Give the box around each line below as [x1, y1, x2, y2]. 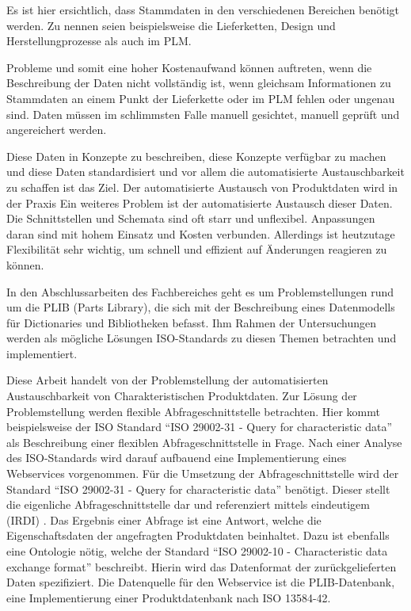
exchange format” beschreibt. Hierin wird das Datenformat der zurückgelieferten [6, 558, 397, 575]
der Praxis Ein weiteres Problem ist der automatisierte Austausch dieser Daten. [6, 194, 393, 211]
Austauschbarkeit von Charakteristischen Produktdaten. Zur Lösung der [6, 388, 357, 404]
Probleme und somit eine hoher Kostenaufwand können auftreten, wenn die [6, 59, 372, 75]
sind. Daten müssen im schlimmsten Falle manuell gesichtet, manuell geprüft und [6, 105, 400, 122]
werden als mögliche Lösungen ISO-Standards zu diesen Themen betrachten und [6, 330, 397, 346]
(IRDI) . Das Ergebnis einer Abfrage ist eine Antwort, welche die [6, 511, 322, 528]
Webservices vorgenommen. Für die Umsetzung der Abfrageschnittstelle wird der [6, 465, 399, 482]
